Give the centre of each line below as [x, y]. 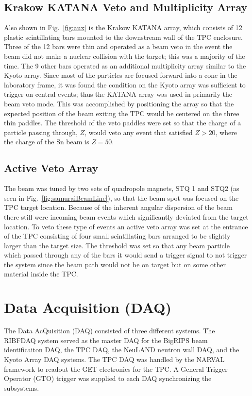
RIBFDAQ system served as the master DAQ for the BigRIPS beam [106, 340]
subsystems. [22, 387]
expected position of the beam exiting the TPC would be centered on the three [122, 113]
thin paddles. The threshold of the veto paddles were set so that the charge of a [123, 123]
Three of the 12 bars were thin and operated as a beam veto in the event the [118, 46]
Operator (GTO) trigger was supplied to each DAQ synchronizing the [108, 378]
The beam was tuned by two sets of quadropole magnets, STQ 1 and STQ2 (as [122, 188]
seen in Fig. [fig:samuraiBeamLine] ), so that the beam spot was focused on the [121, 198]
